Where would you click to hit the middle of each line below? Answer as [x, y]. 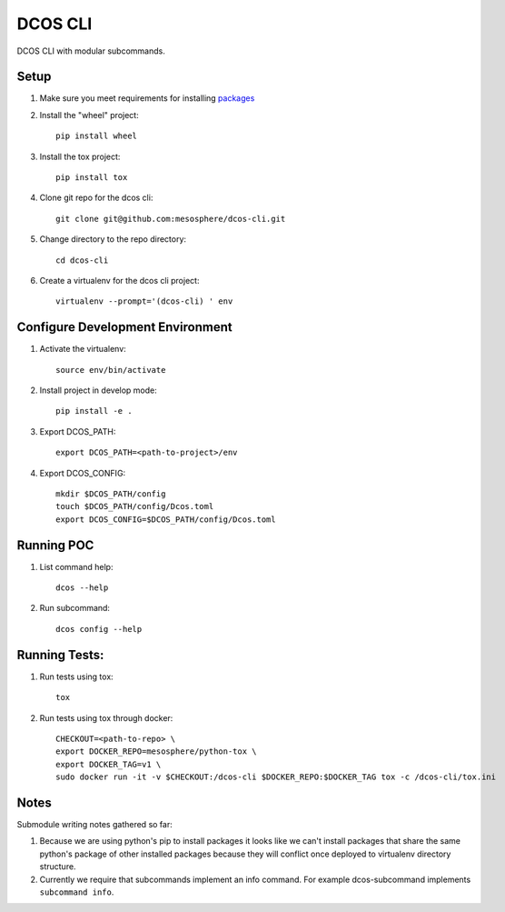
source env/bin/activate [111, 370]
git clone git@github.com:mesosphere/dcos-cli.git [171, 219]
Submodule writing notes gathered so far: [94, 825]
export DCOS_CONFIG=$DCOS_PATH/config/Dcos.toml [166, 519]
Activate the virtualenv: [83, 349]
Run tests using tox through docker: [106, 717]
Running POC [55, 545]
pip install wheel [97, 136]
